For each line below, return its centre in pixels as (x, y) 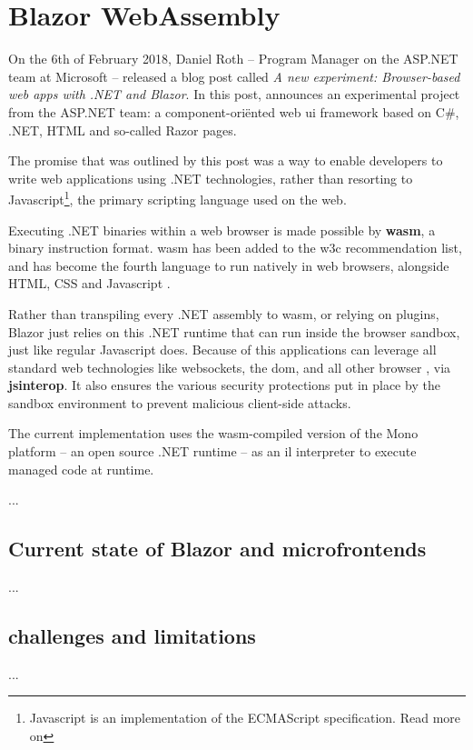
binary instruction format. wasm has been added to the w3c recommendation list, (235, 248)
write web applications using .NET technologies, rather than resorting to (211, 178)
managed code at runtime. (81, 469)
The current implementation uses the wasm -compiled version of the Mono (213, 433)
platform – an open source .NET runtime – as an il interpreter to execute (212, 451)
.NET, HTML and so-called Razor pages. (123, 130)
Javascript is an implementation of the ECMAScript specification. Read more (245, 718)
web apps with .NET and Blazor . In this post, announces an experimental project (234, 94)
